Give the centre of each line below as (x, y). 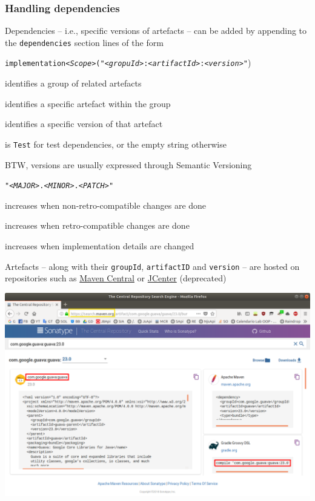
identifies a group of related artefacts (73, 83)
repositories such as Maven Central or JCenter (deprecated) (116, 278)
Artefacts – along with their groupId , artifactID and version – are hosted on (152, 266)
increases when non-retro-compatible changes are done (106, 205)
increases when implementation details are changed (100, 246)
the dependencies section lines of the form (84, 42)
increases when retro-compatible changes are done (97, 225)
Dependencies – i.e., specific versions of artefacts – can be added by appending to (156, 31)
